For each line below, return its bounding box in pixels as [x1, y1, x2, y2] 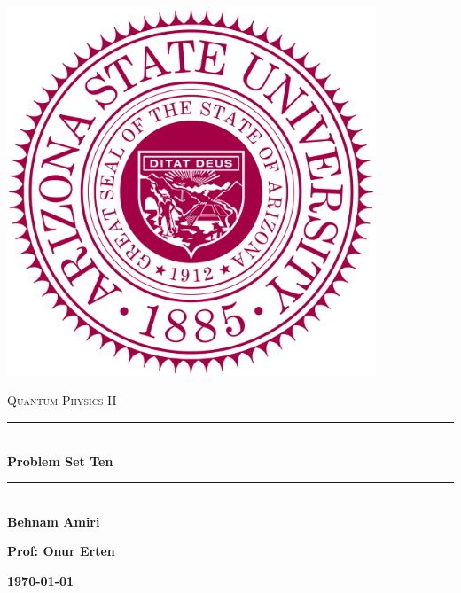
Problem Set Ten [7, 451, 113, 470]
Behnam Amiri [7, 511, 100, 530]
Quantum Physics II [7, 391, 117, 410]
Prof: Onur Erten [7, 542, 115, 560]
